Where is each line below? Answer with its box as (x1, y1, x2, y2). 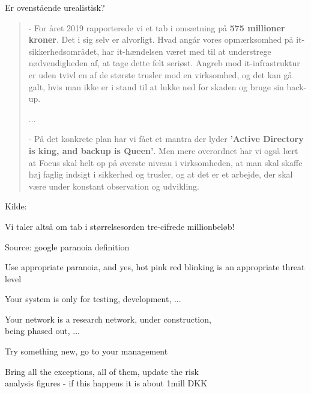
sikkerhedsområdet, (28, 45, 100, 57)
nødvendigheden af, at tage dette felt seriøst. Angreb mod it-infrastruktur (28, 57, 300, 69)
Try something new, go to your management (5, 345, 168, 357)
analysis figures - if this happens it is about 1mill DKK (5, 377, 208, 389)
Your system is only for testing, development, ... (5, 292, 181, 305)
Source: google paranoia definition (5, 240, 130, 253)
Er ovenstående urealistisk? (5, 1, 105, 13)
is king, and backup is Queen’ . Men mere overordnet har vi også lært (28, 144, 298, 156)
